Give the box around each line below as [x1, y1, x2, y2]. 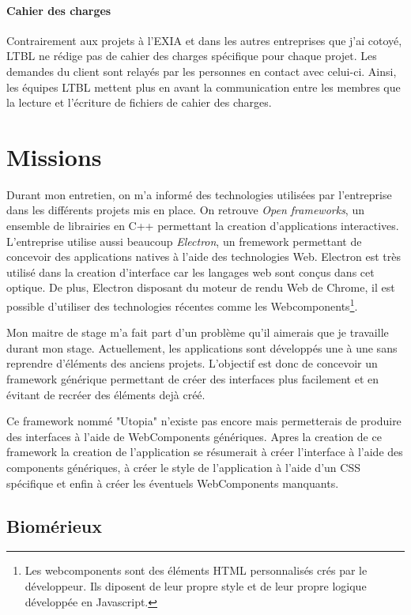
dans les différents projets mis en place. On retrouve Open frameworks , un [6, 202, 364, 218]
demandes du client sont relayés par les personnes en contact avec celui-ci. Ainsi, [6, 62, 397, 79]
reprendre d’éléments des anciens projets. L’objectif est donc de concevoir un [6, 355, 378, 372]
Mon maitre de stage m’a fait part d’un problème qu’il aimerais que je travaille [6, 324, 389, 341]
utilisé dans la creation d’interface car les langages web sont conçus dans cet [6, 263, 375, 280]
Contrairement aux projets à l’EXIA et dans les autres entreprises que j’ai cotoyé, [6, 32, 402, 48]
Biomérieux [6, 513, 103, 538]
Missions [6, 140, 102, 172]
